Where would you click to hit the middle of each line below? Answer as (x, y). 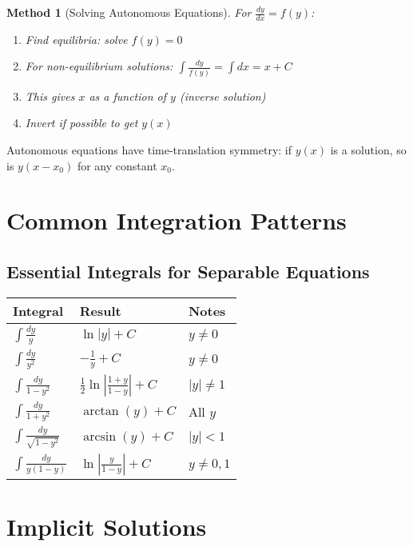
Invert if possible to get (81, 123)
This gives (50, 96)
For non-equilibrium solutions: (99, 66)
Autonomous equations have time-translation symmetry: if (149, 149)
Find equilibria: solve (76, 39)
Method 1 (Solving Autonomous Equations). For (129, 12)
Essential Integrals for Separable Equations (188, 271)
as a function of (128, 96)
